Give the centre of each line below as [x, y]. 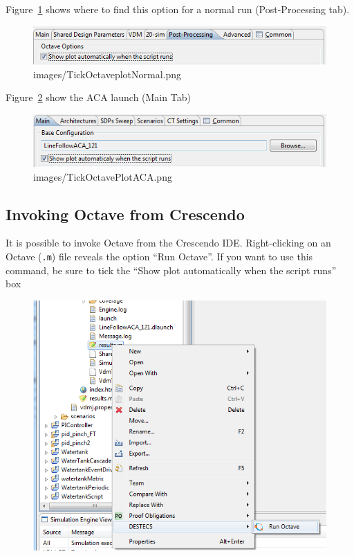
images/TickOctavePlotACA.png [103, 176]
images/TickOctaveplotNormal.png [108, 74]
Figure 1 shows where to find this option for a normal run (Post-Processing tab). [178, 9]
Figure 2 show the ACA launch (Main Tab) [98, 97]
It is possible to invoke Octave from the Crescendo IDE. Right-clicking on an [168, 243]
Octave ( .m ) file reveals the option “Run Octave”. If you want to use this [159, 257]
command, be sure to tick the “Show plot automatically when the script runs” [171, 270]
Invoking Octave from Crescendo [125, 214]
